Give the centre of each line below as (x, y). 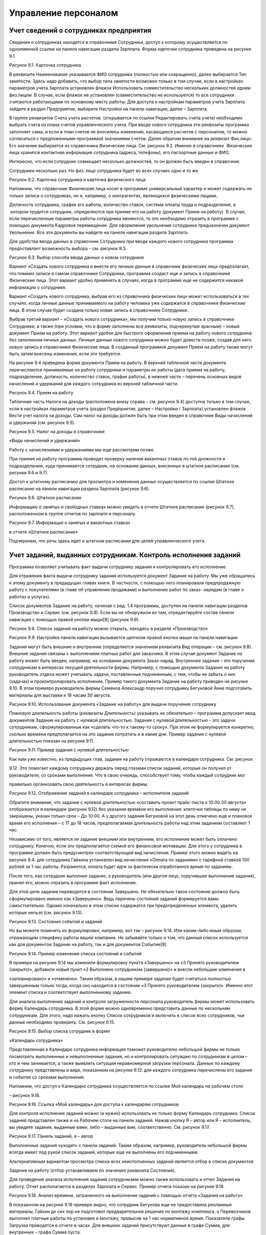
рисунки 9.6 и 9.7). (29, 472)
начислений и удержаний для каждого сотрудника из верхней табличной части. (94, 383)
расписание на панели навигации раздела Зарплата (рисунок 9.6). (80, 489)
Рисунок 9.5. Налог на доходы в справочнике (57, 431)
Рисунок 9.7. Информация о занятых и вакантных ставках (70, 523)
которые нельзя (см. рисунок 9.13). (46, 912)
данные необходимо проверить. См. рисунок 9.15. (62, 1022)
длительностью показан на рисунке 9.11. (52, 741)
